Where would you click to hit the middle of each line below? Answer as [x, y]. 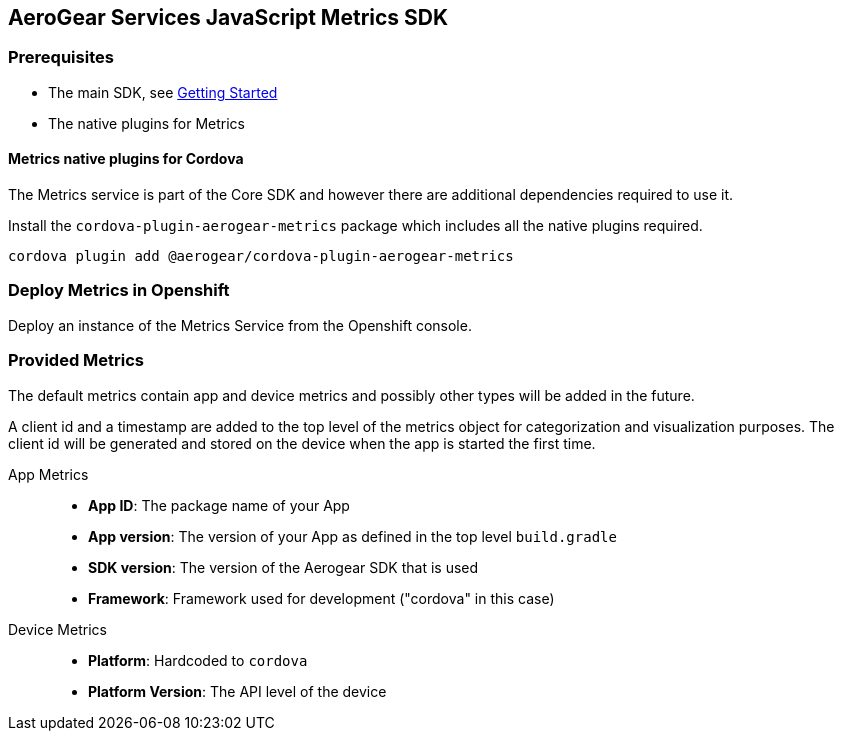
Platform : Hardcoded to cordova [198, 660]
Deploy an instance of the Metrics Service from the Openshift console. [240, 325]
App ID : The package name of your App [219, 505]
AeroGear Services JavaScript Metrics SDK [228, 17]
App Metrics [48, 474]
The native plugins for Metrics [146, 123]
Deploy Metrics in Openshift [119, 290]
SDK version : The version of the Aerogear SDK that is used [283, 567]
